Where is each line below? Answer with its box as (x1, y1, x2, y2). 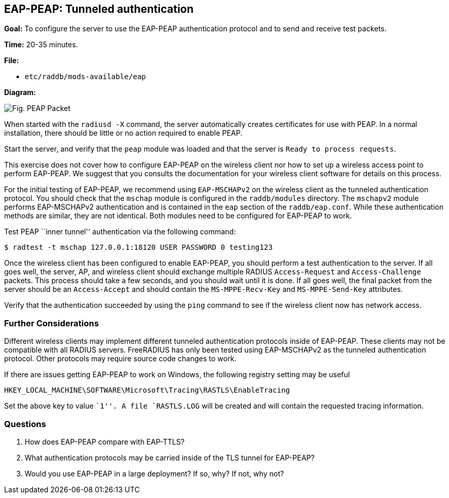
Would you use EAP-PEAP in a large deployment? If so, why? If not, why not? (25, 469, 284, 478)
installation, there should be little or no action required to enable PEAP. (4, 128, 242, 138)
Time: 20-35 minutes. (4, 40, 78, 49)
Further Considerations (4, 318, 99, 328)
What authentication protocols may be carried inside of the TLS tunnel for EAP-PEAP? (25, 453, 315, 462)
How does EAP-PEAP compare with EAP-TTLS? (25, 437, 185, 446)
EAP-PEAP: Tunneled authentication (4, 3, 194, 15)
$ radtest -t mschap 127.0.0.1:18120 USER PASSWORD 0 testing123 (4, 243, 273, 252)
